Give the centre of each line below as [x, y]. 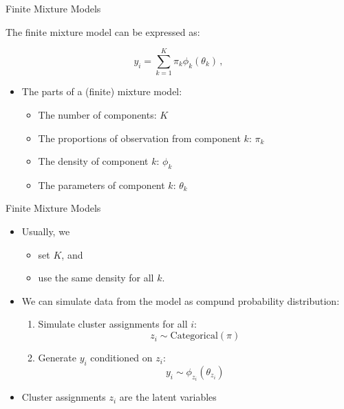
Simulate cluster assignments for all [113, 324]
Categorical [194, 336]
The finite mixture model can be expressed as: [103, 31]
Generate [57, 358]
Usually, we [46, 231]
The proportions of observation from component [139, 138]
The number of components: [97, 114]
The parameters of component [101, 184]
